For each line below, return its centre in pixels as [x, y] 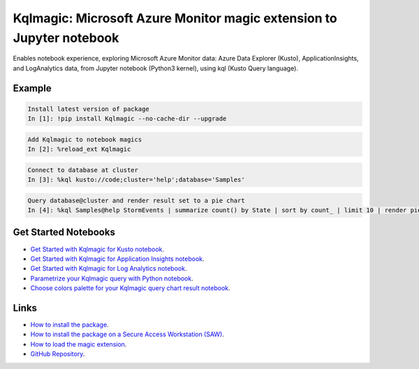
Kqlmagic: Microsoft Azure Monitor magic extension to [175, 18]
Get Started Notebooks [64, 233]
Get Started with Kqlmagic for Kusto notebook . [97, 249]
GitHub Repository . [58, 354]
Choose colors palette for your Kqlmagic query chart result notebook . [130, 288]
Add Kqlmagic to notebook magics [85, 139]
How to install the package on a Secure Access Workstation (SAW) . [127, 334]
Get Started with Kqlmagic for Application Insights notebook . [118, 259]
